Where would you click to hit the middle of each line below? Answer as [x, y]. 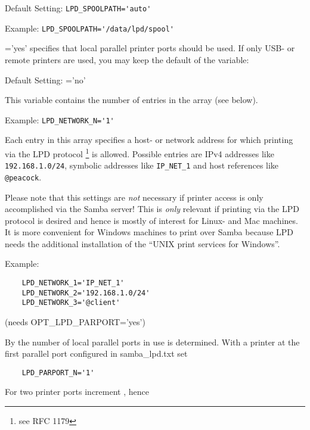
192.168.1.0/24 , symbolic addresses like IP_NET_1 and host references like [142, 165]
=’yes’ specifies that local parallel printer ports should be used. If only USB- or [150, 48]
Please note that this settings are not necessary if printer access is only [134, 197]
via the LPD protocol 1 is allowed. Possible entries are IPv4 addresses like [139, 152]
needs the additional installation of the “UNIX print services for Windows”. [142, 243]
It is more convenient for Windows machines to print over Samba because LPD [149, 232]
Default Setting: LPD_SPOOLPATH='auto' [78, 8]
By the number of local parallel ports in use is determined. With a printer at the [152, 342]
